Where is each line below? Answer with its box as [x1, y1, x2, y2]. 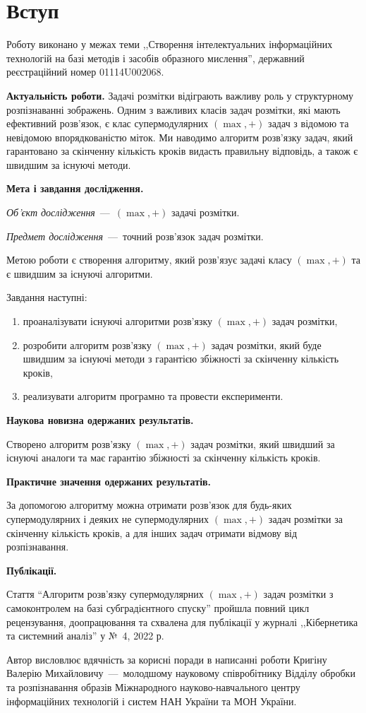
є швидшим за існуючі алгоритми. [6, 266, 153, 281]
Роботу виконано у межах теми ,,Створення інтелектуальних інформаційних [6, 37, 333, 52]
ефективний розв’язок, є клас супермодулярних [6, 116, 209, 131]
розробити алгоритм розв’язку [23, 337, 152, 352]
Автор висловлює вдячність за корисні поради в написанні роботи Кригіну [6, 652, 327, 666]
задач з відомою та [268, 116, 349, 131]
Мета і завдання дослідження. [6, 181, 144, 196]
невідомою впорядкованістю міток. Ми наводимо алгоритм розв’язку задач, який [6, 129, 353, 144]
